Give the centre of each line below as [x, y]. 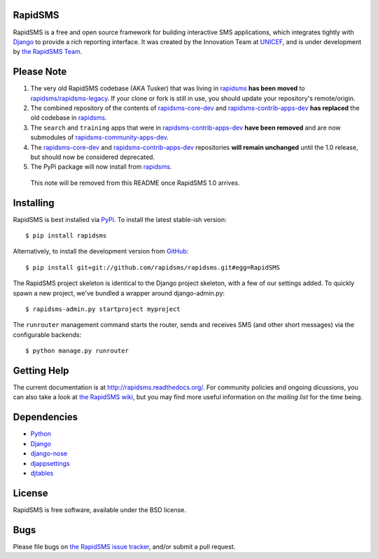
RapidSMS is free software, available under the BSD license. [100, 510]
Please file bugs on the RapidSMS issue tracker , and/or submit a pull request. [124, 546]
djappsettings [50, 463]
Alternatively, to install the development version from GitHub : [101, 251]
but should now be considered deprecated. [93, 157]
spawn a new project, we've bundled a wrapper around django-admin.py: [119, 293]
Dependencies [45, 417]
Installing [34, 203]
